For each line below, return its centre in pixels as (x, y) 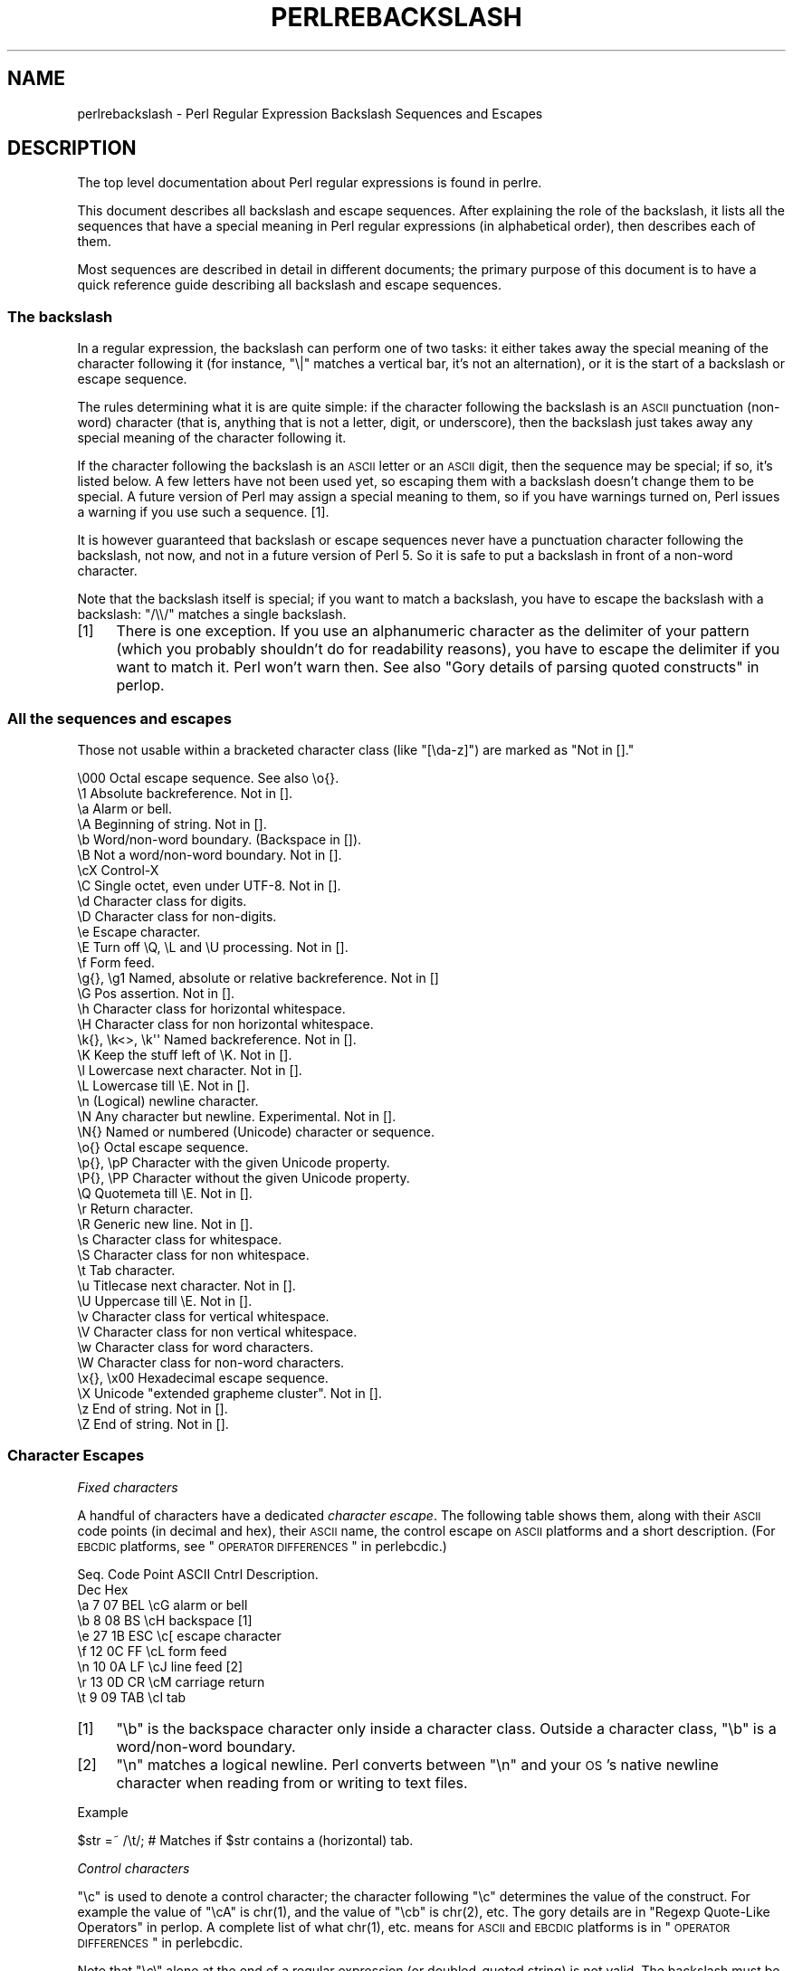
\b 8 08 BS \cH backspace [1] (165, 1620)
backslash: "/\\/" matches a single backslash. (212, 614)
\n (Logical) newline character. (168, 1100)
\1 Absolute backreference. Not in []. (185, 793)
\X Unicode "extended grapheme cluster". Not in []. (229, 1393)
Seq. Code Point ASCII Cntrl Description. (198, 1574)
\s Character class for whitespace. (180, 1239)
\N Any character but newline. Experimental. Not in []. (237, 1116)
